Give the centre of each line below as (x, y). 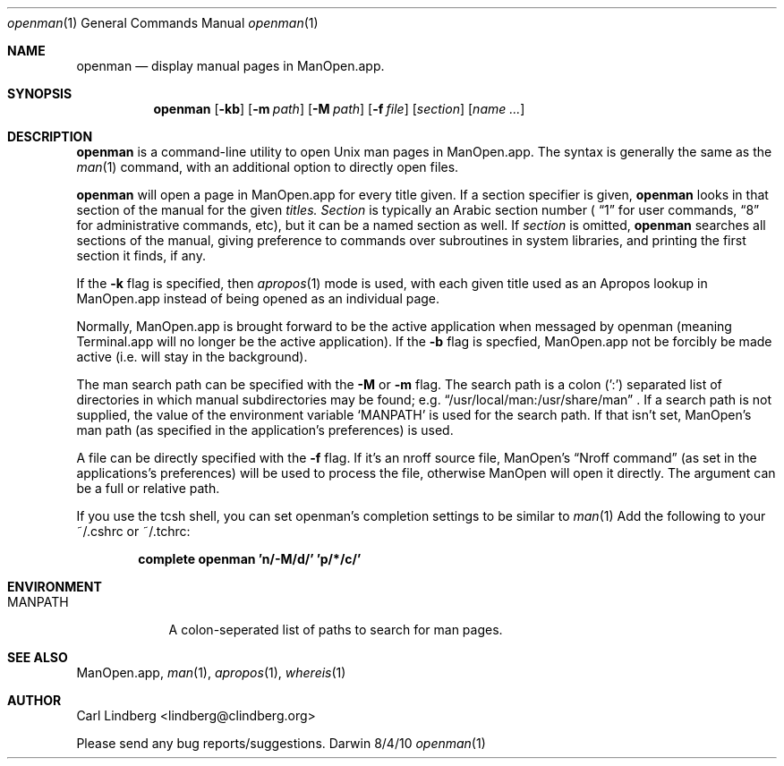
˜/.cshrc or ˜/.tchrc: (133, 531)
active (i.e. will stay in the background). (192, 357)
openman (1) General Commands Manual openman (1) (163, 23)
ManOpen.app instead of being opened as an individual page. (258, 298)
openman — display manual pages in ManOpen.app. (230, 66)
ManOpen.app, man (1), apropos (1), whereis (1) (211, 672)
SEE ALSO (38, 657)
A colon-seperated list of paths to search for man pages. (336, 630)
